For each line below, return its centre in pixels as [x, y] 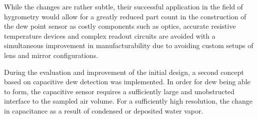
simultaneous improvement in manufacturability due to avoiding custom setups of [129, 45]
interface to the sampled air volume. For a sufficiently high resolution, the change [128, 101]
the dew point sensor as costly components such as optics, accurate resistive [120, 26]
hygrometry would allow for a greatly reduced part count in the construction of [125, 16]
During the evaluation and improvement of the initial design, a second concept [124, 72]
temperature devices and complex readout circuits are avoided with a [110, 35]
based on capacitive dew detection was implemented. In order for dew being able [127, 82]
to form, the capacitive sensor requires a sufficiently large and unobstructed [119, 91]
